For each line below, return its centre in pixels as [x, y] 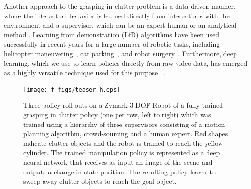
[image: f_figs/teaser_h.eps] [72, 89]
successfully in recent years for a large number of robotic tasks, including [112, 44]
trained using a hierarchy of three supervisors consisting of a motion [124, 124]
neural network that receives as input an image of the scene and [118, 162]
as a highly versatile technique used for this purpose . [85, 72]
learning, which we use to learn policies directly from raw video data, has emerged [126, 63]
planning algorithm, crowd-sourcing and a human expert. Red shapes [126, 134]
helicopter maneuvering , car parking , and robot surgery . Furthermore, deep [120, 53]
